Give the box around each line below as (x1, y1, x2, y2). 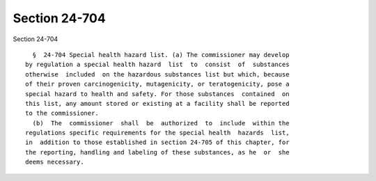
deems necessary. (25, 158, 84, 166)
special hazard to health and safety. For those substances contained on (25, 90, 290, 97)
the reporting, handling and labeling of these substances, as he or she (25, 148, 290, 156)
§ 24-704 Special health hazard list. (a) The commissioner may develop (32, 51, 290, 58)
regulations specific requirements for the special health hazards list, (25, 129, 290, 137)
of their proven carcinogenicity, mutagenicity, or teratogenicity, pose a (25, 80, 290, 88)
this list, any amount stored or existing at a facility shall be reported (25, 100, 290, 107)
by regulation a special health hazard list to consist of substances (25, 61, 290, 69)
